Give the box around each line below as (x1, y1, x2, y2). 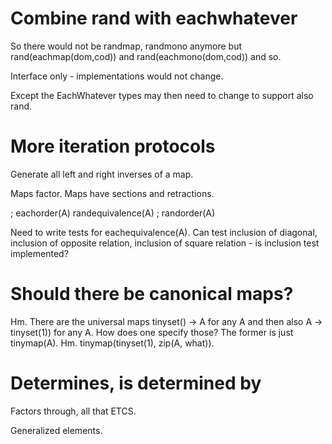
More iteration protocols (10, 135, 216, 158)
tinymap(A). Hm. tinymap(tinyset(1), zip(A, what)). (10, 337, 215, 349)
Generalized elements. (10, 424, 103, 436)
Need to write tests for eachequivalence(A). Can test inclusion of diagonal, (10, 226, 318, 238)
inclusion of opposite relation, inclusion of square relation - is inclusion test (10, 237, 320, 249)
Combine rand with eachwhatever (10, 7, 298, 30)
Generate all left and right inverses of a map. (10, 168, 194, 180)
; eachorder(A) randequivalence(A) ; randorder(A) (10, 207, 216, 219)
